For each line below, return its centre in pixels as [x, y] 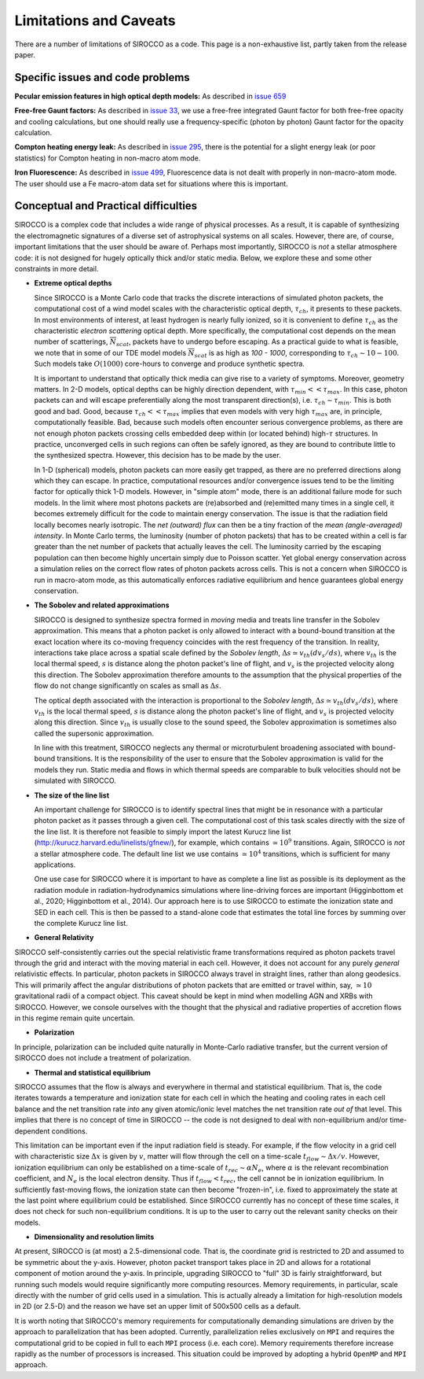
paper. [25, 54]
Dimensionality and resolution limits [94, 1237]
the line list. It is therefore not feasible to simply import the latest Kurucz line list [163, 831]
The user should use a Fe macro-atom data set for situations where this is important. [151, 183]
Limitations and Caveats [95, 20]
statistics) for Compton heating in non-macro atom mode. [108, 158]
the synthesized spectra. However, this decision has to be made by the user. [158, 455]
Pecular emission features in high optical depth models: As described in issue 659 [150, 96]
